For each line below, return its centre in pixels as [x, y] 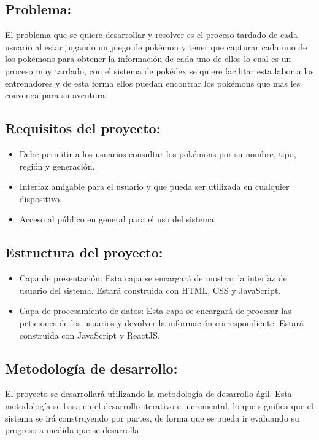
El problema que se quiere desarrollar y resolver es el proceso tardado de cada [151, 35]
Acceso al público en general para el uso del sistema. [118, 219]
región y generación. [57, 166]
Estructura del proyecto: [84, 252]
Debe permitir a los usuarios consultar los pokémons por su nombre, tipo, [158, 153]
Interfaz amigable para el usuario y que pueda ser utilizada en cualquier [154, 187]
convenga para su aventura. [56, 95]
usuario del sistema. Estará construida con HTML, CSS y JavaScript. [150, 290]
